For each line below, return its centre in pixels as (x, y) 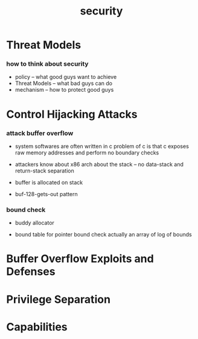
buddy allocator (34, 223)
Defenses (31, 272)
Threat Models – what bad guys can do (64, 83)
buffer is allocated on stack (49, 182)
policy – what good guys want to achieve (66, 77)
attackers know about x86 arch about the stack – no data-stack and (99, 164)
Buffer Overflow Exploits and (80, 259)
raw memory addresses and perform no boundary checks (87, 153)
